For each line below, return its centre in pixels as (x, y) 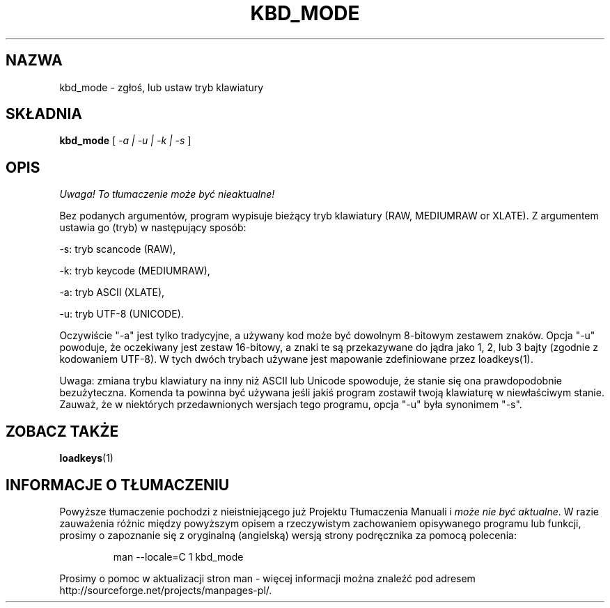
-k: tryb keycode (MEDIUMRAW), (135, 271)
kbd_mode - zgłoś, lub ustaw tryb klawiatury (162, 87)
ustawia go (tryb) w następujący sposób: (153, 228)
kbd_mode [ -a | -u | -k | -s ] (125, 141)
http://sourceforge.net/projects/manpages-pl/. (166, 590)
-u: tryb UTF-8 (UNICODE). (122, 314)
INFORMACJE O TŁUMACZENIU (118, 485)
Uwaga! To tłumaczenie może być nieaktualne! (167, 194)
